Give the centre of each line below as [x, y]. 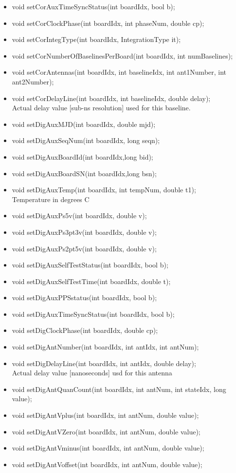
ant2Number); [33, 81]
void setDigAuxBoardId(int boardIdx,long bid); [82, 156]
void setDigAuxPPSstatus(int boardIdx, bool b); [84, 298]
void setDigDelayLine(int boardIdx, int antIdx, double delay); [104, 363]
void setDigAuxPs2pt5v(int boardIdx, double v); [84, 248]
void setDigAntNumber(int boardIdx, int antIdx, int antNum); [105, 347]
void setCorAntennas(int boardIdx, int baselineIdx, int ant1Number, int [119, 72]
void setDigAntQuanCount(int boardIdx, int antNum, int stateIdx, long [119, 389]
